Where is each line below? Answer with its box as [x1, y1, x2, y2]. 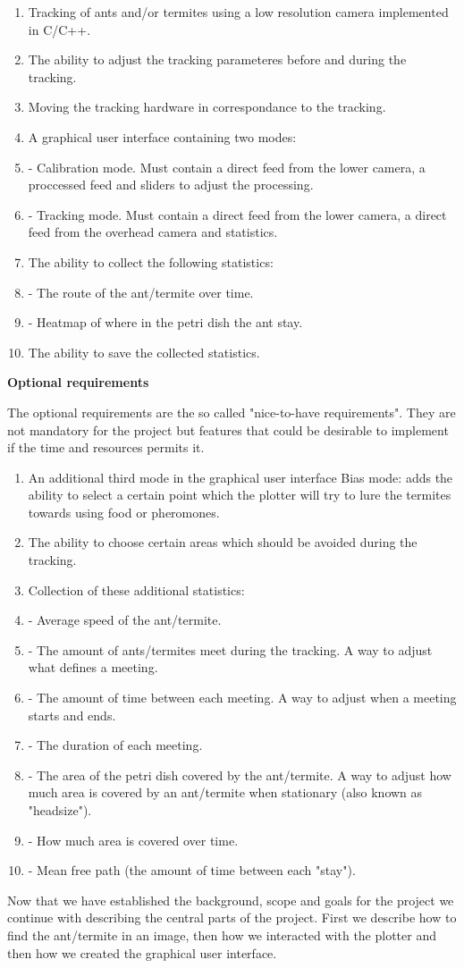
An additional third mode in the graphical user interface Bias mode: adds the [28, 467, 453, 486]
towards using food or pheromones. [28, 502, 220, 521]
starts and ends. [28, 705, 116, 724]
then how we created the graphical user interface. [7, 943, 277, 962]
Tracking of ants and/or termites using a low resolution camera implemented [28, 3, 449, 21]
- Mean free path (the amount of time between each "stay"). [28, 861, 356, 880]
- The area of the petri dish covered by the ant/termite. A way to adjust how [28, 765, 451, 784]
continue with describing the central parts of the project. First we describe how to [7, 908, 457, 927]
